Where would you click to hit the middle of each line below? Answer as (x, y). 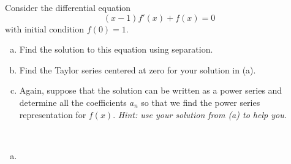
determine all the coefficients (73, 102)
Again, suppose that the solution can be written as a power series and (151, 90)
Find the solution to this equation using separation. (116, 49)
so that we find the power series (201, 102)
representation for (53, 114)
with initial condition (45, 28)
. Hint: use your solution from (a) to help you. (200, 114)
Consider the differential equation (68, 7)
